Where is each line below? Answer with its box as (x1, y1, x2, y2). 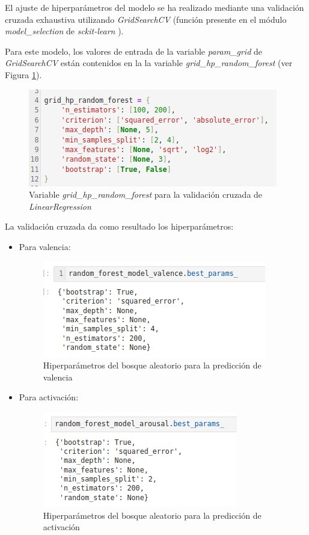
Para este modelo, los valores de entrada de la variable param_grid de (5, 44, 262, 57)
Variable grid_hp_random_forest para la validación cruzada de (29, 188, 263, 201)
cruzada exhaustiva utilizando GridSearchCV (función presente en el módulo (5, 13, 287, 25)
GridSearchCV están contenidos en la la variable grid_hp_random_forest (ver (5, 57, 293, 69)
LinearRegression (29, 200, 91, 212)
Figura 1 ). (5, 68, 42, 81)
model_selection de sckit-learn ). (5, 25, 124, 37)
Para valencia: (19, 240, 71, 252)
